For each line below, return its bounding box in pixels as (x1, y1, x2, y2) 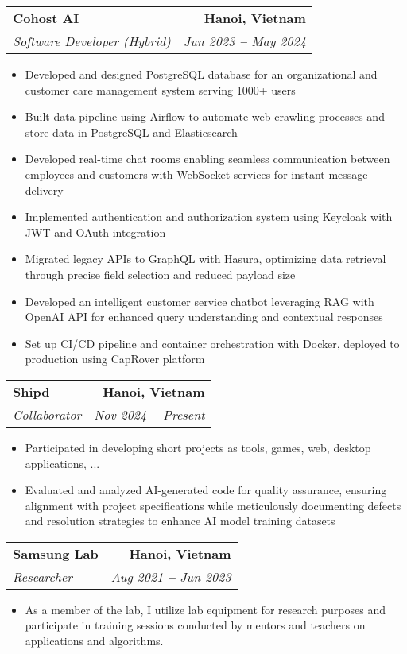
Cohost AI (13, 9, 79, 27)
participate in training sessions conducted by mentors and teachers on (25, 617, 366, 633)
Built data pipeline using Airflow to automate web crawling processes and (25, 108, 385, 125)
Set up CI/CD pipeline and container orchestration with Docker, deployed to (25, 335, 400, 351)
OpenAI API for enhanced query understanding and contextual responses (25, 308, 383, 325)
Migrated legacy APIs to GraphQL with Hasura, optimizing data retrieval (25, 250, 386, 267)
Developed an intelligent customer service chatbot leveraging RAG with (25, 292, 374, 309)
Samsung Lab (13, 544, 99, 563)
